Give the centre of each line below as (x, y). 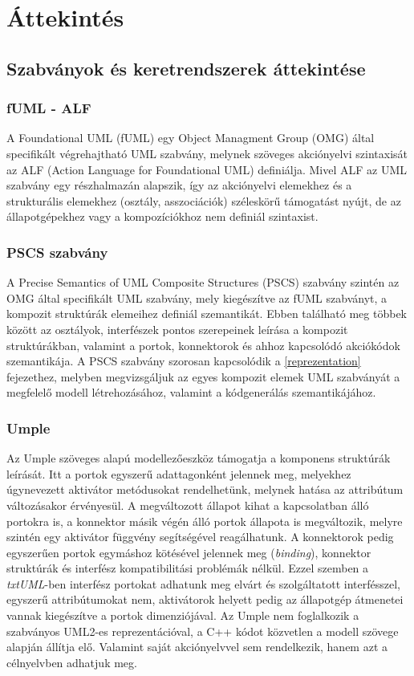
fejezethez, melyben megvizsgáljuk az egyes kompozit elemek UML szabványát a (203, 376)
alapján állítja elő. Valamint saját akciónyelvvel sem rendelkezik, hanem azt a (197, 647)
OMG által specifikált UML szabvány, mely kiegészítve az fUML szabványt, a (197, 297)
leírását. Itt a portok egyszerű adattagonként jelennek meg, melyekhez (179, 473)
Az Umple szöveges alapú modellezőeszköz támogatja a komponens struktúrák (199, 458)
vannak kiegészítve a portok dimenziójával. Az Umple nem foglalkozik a (183, 615)
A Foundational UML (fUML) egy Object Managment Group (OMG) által (191, 138)
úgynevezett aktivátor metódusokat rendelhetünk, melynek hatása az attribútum (205, 489)
